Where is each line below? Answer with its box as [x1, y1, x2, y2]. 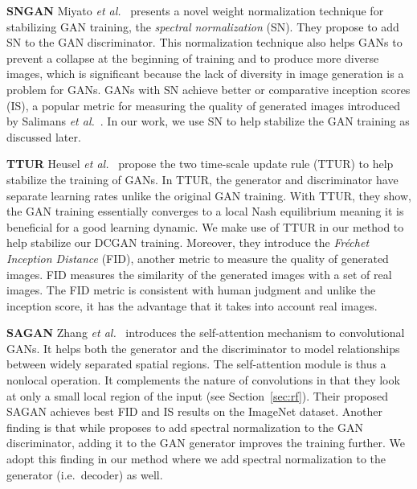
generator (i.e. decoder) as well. [6, 466, 163, 483]
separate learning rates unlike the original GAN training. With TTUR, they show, [6, 187, 411, 203]
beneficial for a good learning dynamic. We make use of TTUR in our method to [6, 218, 404, 235]
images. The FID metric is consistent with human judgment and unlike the [6, 281, 376, 298]
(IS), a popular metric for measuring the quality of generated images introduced [6, 97, 401, 113]
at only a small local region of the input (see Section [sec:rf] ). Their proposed [6, 387, 388, 404]
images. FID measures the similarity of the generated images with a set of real [6, 265, 392, 282]
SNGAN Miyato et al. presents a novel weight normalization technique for [6, 2, 384, 18]
